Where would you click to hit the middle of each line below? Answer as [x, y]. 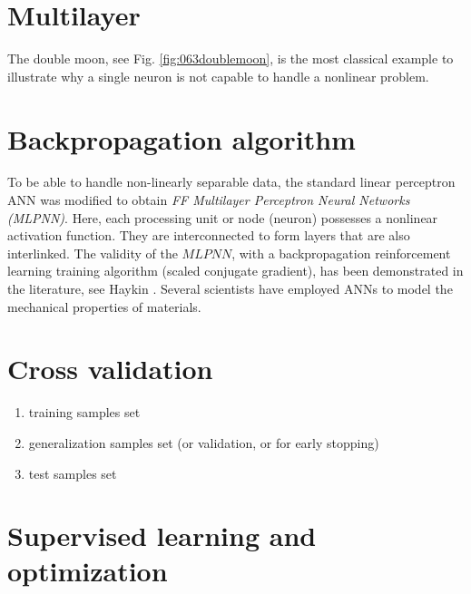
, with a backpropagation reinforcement [341, 253]
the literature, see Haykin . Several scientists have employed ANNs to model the [230, 288]
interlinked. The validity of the [93, 253]
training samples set [84, 412]
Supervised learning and [162, 536]
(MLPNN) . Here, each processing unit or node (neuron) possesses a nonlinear [223, 217]
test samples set [73, 473]
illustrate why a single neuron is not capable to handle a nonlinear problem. [218, 76]
